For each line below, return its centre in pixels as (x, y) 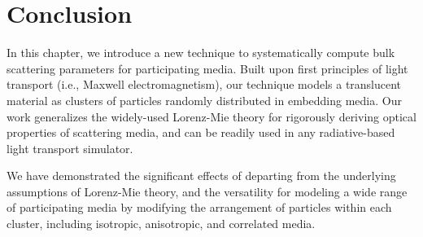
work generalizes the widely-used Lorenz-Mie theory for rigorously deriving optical (211, 116)
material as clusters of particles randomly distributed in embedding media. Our (204, 100)
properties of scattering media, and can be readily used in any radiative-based (201, 132)
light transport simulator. (70, 148)
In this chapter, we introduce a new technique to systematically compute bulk (201, 53)
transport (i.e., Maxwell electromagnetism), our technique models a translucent (204, 84)
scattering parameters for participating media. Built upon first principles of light (207, 68)
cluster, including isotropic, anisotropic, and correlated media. (161, 224)
